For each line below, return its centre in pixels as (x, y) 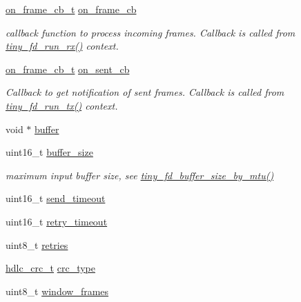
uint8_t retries (37, 244)
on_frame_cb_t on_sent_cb (68, 69)
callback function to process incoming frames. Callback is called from (150, 32)
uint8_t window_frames (57, 291)
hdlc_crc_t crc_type (50, 268)
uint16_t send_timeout (56, 198)
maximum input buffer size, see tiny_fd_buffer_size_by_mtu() (140, 175)
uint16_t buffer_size (49, 152)
